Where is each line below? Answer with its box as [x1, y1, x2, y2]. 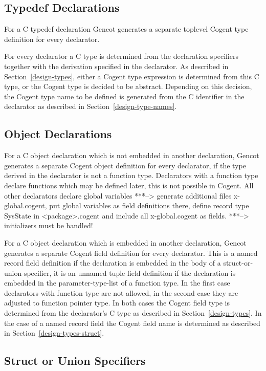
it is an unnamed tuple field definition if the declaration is [53, 267, 236, 278]
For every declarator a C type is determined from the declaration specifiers [4, 51, 239, 61]
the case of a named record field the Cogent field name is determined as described [4, 317, 260, 328]
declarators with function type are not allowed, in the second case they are [4, 287, 238, 298]
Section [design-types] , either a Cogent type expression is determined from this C [4, 71, 259, 81]
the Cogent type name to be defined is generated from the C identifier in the [4, 91, 245, 101]
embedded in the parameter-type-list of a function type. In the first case [4, 277, 230, 288]
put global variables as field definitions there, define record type [49, 200, 249, 211]
